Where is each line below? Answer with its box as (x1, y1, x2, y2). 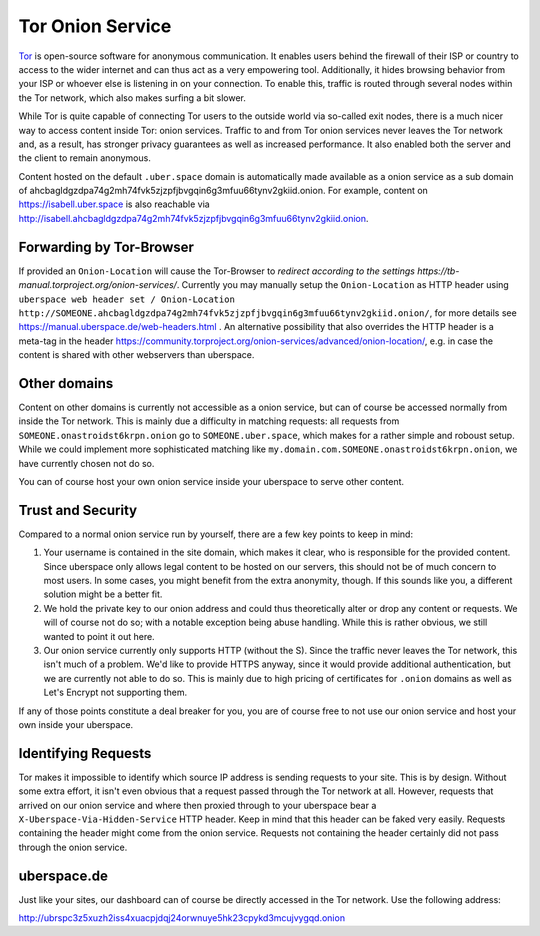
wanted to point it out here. (43, 630, 155, 642)
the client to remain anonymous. (18, 152, 152, 164)
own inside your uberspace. (18, 718, 134, 730)
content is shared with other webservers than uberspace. (18, 349, 255, 361)
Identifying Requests (18, 745, 152, 762)
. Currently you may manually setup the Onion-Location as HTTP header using (176, 279, 509, 291)
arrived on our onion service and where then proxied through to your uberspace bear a (18, 799, 377, 811)
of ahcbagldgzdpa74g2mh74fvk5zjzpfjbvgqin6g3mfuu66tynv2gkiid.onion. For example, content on (18, 185, 429, 197)
